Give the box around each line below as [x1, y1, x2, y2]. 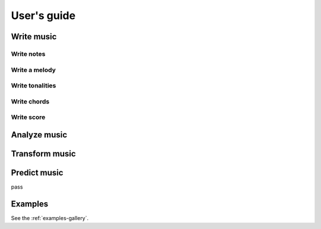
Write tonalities [11, 81, 56, 90]
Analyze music [11, 130, 68, 140]
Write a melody [11, 65, 56, 74]
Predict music [11, 167, 64, 178]
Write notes [11, 49, 46, 58]
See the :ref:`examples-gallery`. [11, 214, 89, 221]
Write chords [11, 97, 50, 105]
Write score [11, 113, 46, 121]
